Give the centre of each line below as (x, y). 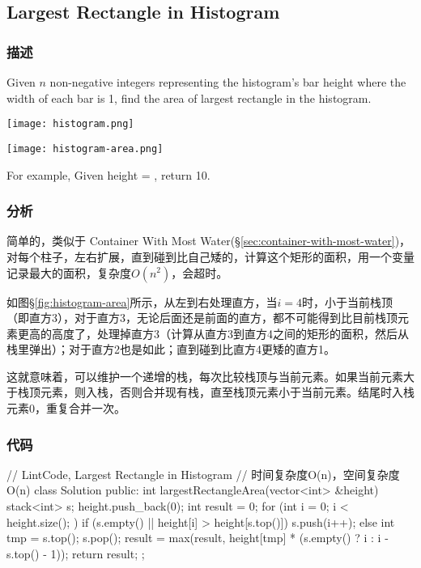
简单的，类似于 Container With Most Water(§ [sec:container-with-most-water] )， (209, 241)
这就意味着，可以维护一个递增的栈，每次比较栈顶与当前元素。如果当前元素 (205, 376)
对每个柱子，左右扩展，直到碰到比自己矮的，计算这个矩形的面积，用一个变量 (210, 256)
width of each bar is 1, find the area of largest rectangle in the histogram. (189, 97)
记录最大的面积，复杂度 (69, 272)
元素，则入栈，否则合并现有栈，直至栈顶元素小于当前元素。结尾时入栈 (227, 392)
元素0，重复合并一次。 (66, 408)
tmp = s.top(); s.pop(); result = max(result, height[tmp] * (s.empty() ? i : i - (198, 538)
